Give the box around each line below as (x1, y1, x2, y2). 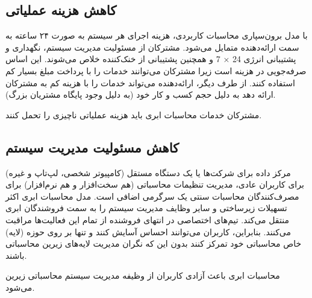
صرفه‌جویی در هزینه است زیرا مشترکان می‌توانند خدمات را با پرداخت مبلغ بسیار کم (5, 64, 307, 77)
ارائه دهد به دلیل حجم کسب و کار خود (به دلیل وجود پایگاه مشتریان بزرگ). (5, 88, 276, 101)
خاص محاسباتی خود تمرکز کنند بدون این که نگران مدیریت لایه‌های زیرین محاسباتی (5, 237, 302, 250)
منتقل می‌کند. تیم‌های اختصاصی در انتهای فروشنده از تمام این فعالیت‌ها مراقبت (5, 213, 289, 226)
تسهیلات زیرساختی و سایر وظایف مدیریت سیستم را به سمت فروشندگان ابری (5, 201, 287, 214)
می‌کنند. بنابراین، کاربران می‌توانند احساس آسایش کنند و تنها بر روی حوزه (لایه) (5, 225, 292, 238)
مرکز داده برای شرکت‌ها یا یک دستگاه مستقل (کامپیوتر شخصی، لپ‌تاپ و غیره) (5, 166, 291, 179)
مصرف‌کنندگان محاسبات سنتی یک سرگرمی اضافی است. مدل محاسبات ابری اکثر (5, 189, 299, 202)
